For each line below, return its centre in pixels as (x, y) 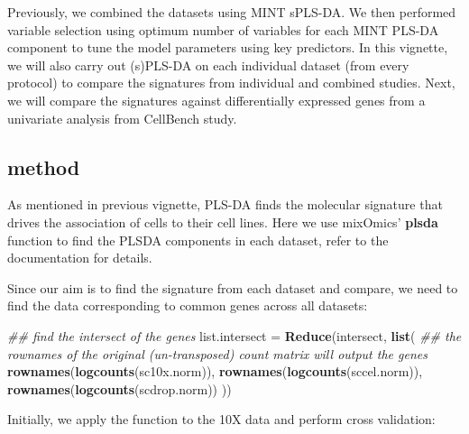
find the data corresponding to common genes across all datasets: (188, 305)
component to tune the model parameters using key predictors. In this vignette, (228, 47)
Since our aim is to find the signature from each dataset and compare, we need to (233, 287)
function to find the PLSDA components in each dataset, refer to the (198, 240)
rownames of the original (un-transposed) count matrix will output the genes (217, 353)
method (44, 166)
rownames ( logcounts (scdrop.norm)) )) (120, 388)
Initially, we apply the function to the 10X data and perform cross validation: (221, 419)
